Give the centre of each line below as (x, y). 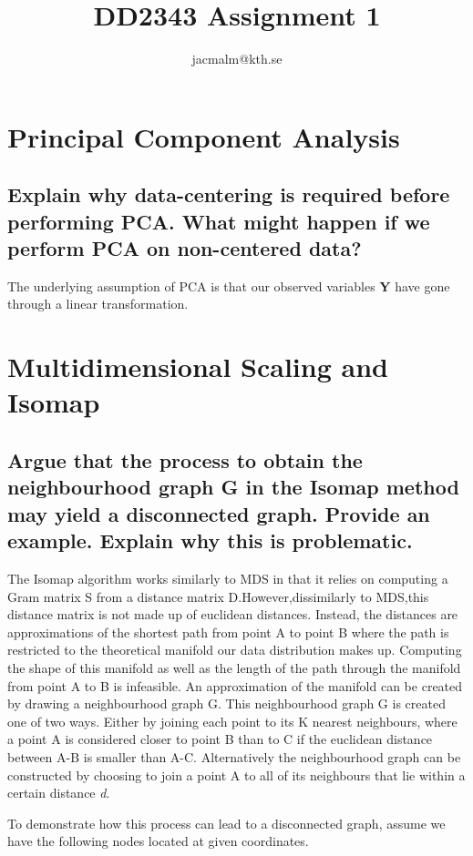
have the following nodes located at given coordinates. (158, 841)
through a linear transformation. (98, 304)
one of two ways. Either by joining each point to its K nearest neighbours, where (232, 721)
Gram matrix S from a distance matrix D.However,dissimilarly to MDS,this (218, 596)
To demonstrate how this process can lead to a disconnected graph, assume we (226, 823)
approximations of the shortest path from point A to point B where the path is (228, 632)
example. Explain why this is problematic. (210, 540)
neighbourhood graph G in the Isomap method (233, 487)
